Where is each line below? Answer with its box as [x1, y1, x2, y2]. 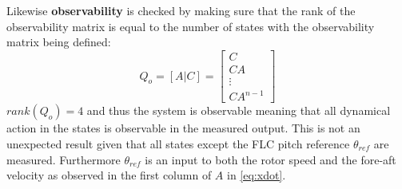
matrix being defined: [6, 33, 111, 50]
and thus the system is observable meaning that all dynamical [86, 102, 391, 119]
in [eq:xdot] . [227, 167, 286, 183]
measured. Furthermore [6, 151, 121, 167]
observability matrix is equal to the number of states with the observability [6, 18, 375, 34]
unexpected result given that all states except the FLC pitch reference [6, 136, 350, 152]
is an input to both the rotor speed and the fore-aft [145, 151, 396, 167]
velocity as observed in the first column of [6, 167, 212, 183]
